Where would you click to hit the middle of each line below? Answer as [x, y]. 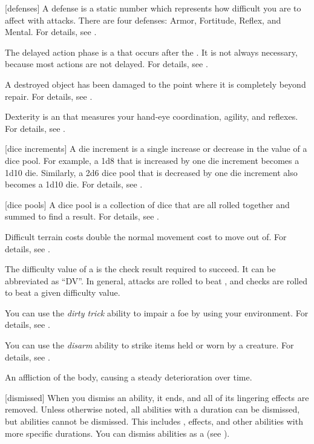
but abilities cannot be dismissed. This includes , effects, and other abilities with [154, 421]
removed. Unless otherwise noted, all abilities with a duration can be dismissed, [152, 409]
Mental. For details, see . [51, 32]
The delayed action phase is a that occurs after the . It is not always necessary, [151, 52]
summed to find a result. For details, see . [82, 216]
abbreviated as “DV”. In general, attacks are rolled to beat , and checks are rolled [156, 280]
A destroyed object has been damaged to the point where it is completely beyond [155, 84]
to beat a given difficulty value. [63, 292]
